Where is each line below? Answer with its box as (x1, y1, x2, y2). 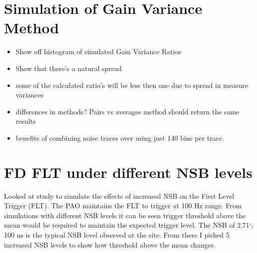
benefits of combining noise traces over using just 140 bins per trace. (15, 132, 224, 143)
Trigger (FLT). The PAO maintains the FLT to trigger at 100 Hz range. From (4, 200, 242, 211)
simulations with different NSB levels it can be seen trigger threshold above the (4, 210, 246, 220)
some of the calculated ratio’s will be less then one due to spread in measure (15, 80, 248, 90)
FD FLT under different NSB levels (4, 162, 253, 182)
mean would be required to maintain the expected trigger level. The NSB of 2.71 (4, 220, 250, 230)
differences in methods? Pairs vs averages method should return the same (15, 106, 240, 116)
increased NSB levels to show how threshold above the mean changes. (4, 239, 216, 250)
